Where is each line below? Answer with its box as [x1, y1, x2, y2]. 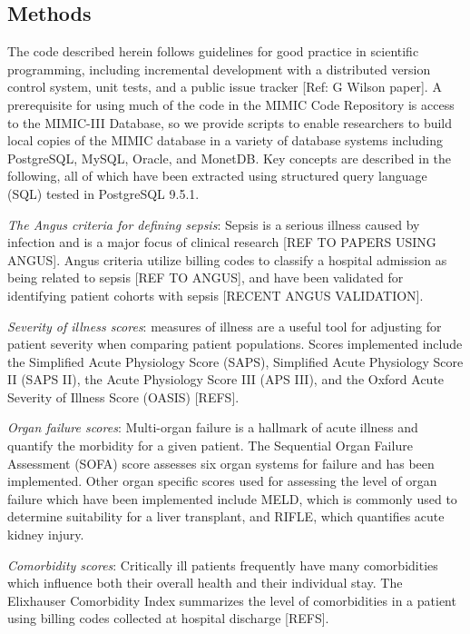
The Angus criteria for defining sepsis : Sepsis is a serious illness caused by [7, 214, 420, 233]
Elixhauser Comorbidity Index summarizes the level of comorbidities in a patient [7, 590, 456, 609]
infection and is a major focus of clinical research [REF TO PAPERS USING [7, 233, 436, 252]
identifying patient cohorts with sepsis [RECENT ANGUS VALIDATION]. [7, 285, 424, 304]
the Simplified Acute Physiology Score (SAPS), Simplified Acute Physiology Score [7, 352, 464, 371]
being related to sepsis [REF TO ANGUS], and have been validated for [7, 268, 404, 287]
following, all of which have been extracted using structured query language [7, 166, 427, 185]
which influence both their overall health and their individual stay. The [7, 573, 403, 592]
